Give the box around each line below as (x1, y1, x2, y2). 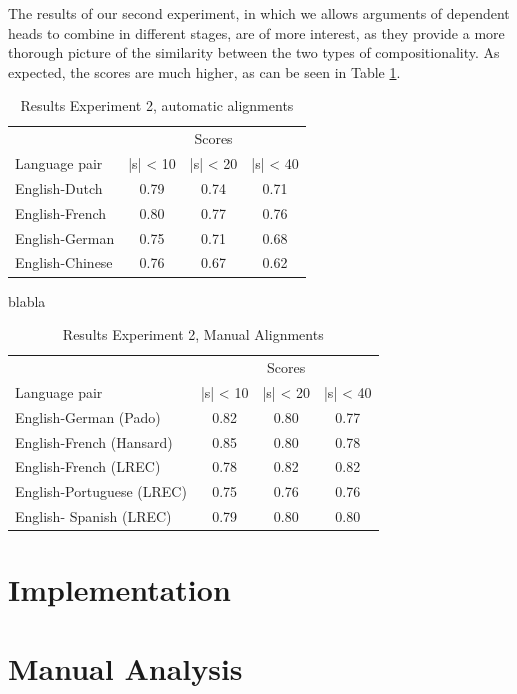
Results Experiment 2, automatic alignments (20, 95, 294, 116)
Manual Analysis (8, 647, 243, 688)
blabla (8, 290, 46, 311)
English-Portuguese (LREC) (15, 481, 187, 502)
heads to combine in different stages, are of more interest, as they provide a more (8, 22, 505, 43)
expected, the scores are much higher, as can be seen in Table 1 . (8, 61, 401, 82)
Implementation (8, 569, 231, 610)
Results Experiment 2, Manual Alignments (62, 324, 324, 345)
